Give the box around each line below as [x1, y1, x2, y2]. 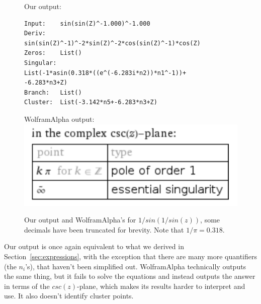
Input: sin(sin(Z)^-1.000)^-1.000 [24, 20, 150, 27]
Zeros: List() [24, 49, 82, 57]
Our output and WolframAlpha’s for [24, 214, 136, 225]
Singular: [24, 59, 57, 66]
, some [200, 214, 220, 225]
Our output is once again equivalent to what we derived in [4, 241, 184, 252]
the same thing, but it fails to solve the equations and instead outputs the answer [4, 271, 255, 281]
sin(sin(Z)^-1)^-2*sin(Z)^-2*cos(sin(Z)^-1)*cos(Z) [24, 39, 201, 47]
